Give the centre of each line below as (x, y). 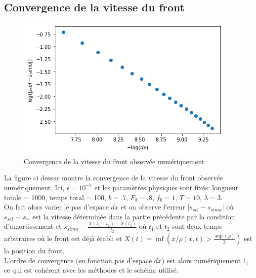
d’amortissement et (33, 226)
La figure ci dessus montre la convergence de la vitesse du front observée (113, 178)
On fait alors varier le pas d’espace (56, 207)
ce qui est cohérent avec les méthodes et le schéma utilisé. (91, 270)
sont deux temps (197, 226)
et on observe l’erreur (153, 207)
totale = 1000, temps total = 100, (55, 197)
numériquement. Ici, (34, 187)
